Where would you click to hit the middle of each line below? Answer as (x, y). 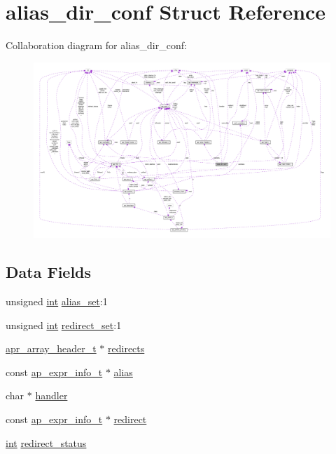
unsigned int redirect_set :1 (64, 325)
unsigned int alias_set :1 (57, 301)
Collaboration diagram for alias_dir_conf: (96, 45)
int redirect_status (46, 442)
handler (51, 395)
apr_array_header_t (51, 348)
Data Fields (49, 272)
